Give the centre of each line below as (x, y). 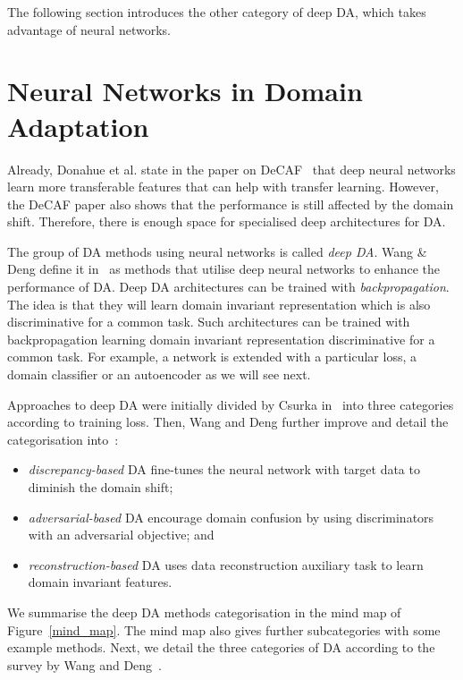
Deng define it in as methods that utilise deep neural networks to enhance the (223, 269)
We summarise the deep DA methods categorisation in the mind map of (204, 612)
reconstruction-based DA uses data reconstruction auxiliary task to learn (226, 564)
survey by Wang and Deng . (85, 664)
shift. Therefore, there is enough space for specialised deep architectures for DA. (227, 221)
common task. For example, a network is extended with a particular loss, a (212, 357)
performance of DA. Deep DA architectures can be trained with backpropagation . (228, 287)
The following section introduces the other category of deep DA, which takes (217, 12)
